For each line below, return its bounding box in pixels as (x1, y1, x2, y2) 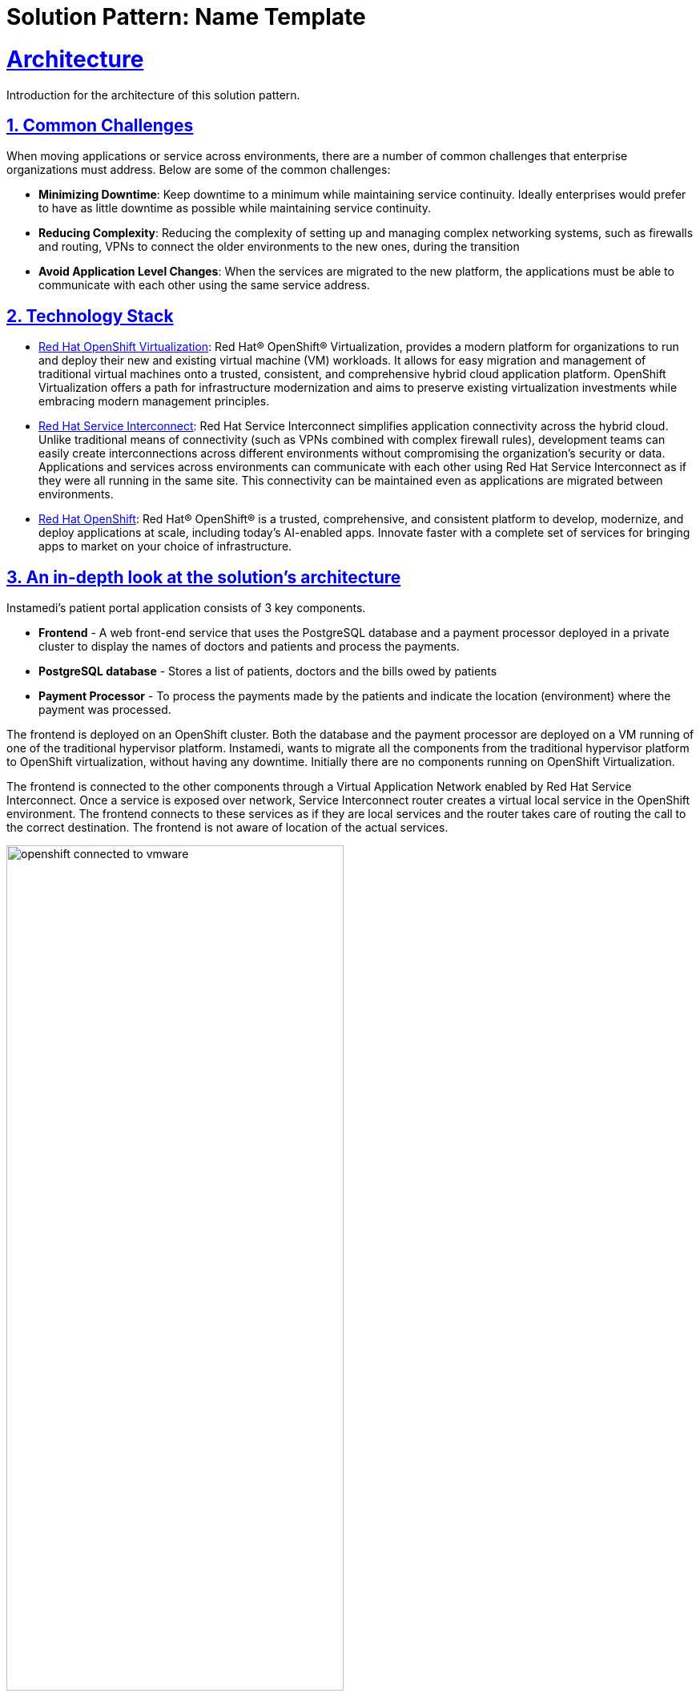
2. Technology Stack (6, 305, 174, 326)
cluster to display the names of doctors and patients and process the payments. (38, 639, 460, 654)
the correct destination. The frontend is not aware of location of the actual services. (6, 820, 449, 835)
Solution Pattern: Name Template (6, 3, 366, 30)
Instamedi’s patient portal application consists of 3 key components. (6, 601, 366, 615)
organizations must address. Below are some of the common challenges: (6, 163, 391, 177)
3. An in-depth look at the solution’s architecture (6, 566, 401, 587)
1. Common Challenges (6, 115, 194, 135)
